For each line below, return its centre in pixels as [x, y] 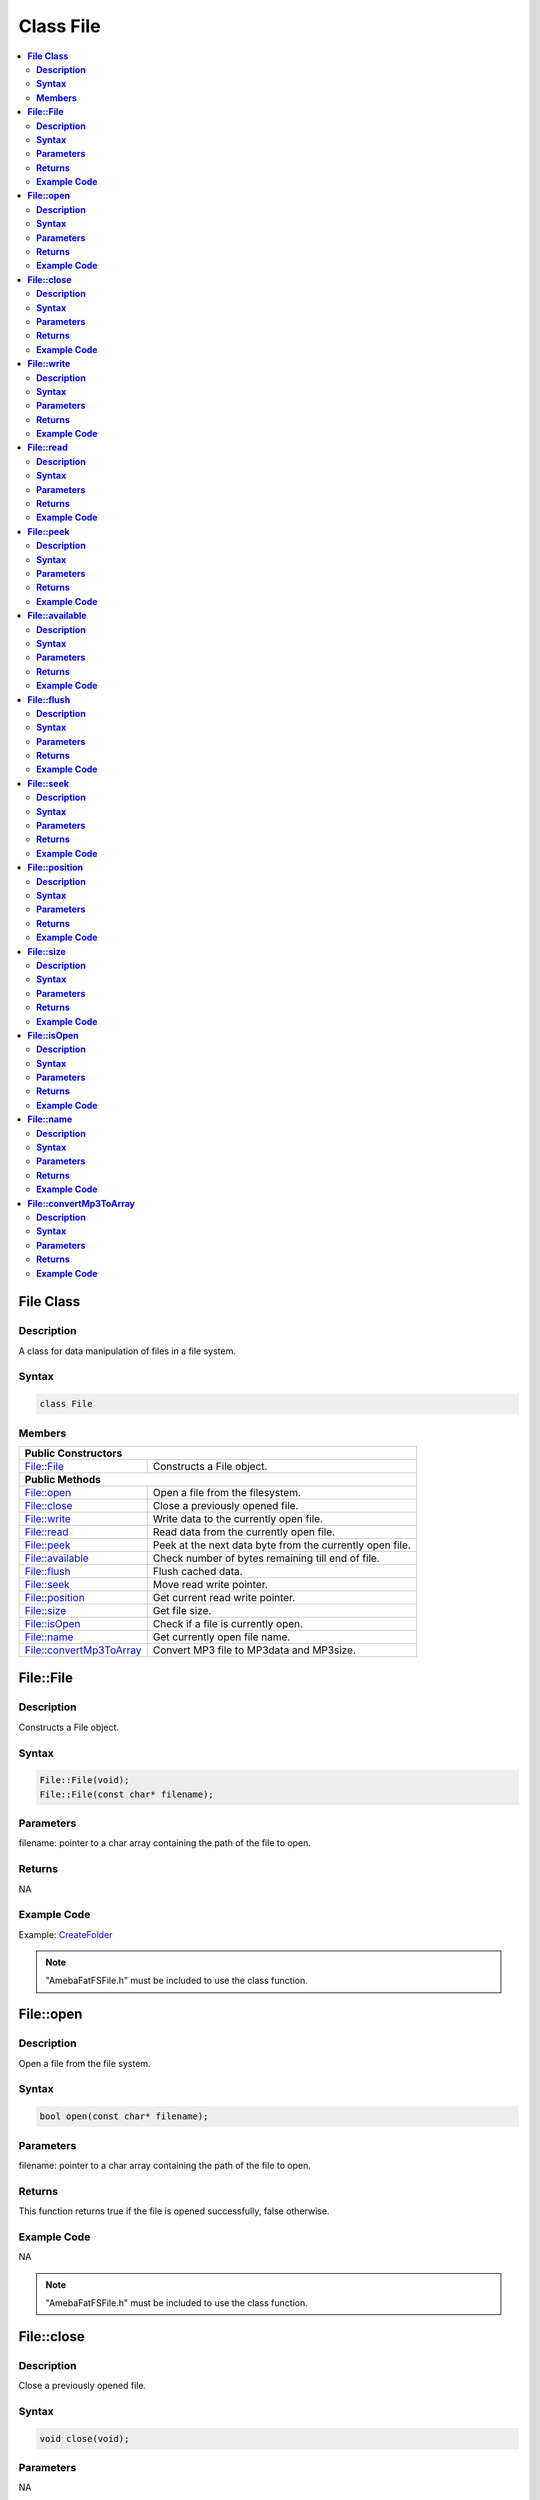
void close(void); [84, 2438]
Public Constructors [73, 1453]
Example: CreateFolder [65, 1934]
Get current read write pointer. [224, 1597]
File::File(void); [84, 1780]
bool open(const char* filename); [124, 2116]
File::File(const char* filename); [126, 1794]
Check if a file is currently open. [228, 1623]
